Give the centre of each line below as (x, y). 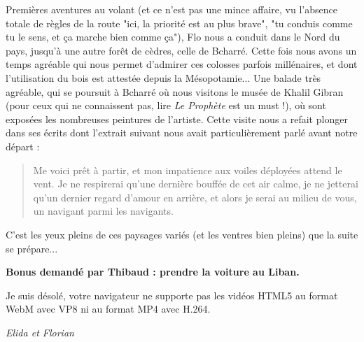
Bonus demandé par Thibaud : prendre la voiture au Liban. (153, 272)
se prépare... (32, 248)
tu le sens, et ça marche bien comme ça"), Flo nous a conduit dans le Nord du (173, 37)
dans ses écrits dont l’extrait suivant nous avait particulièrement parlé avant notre (182, 133)
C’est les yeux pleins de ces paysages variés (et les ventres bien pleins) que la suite (182, 234)
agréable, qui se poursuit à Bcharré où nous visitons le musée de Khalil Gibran (175, 91)
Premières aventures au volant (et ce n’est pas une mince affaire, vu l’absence (171, 9)
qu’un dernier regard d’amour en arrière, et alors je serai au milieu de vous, (195, 197)
